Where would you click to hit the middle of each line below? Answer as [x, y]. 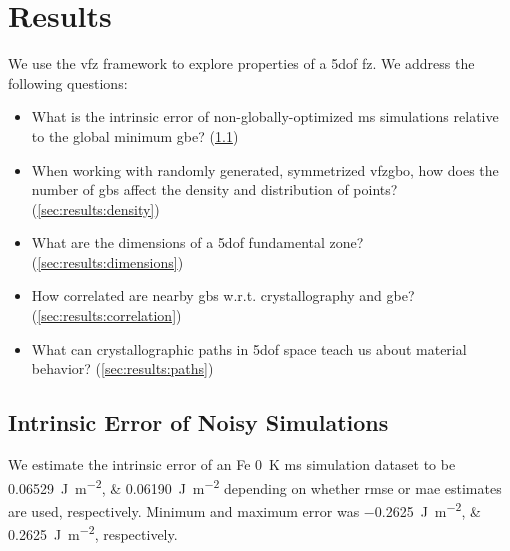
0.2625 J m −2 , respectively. [93, 532]
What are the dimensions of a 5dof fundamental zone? [197, 242]
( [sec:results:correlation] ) [106, 315]
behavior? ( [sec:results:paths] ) [122, 368]
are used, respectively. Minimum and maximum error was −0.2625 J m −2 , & [244, 509]
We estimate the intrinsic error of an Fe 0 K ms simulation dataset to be [232, 464]
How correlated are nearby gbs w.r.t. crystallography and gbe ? [223, 295]
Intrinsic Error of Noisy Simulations [198, 422]
